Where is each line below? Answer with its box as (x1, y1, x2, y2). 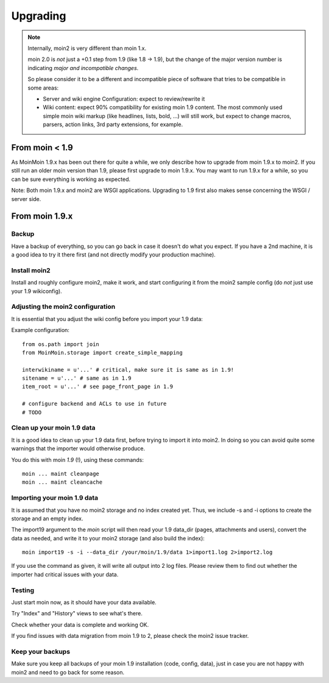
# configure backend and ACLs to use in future (22, 400, 167, 408)
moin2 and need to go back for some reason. (11, 668, 125, 676)
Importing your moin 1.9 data (11, 494, 99, 502)
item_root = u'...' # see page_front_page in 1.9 (22, 383, 174, 390)
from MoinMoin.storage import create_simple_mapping (22, 349, 183, 356)
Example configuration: (11, 327, 70, 334)
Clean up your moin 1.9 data (11, 423, 96, 432)
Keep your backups (11, 647, 70, 656)
